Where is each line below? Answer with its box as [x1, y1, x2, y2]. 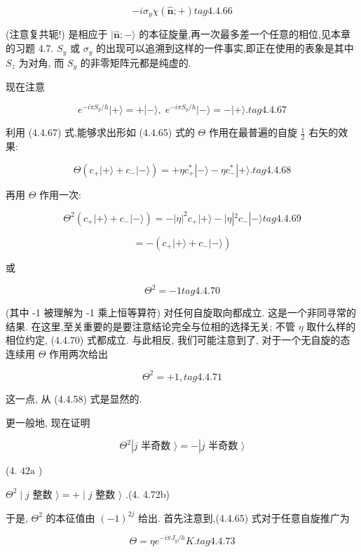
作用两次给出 [49, 346, 109, 361]
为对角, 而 [18, 55, 64, 69]
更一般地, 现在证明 [6, 415, 90, 429]
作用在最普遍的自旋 [208, 125, 297, 140]
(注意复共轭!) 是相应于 [6, 27, 108, 41]
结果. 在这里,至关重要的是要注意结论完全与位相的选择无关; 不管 [6, 318, 295, 333]
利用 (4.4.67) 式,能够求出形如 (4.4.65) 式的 [6, 125, 195, 140]
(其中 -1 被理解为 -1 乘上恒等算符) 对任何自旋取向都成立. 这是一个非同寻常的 [6, 305, 357, 320]
